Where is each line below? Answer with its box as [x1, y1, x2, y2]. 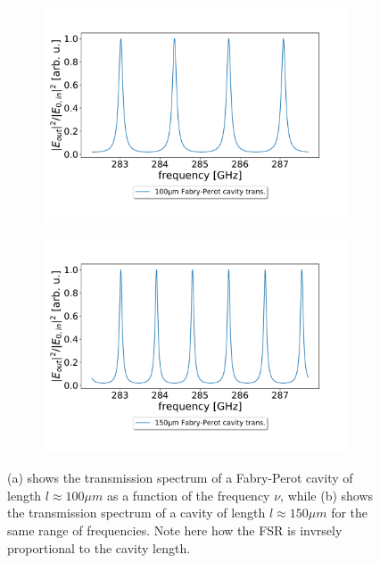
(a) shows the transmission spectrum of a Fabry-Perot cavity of [7, 468, 353, 487]
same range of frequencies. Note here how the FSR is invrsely [7, 521, 343, 540]
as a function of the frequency [106, 485, 270, 504]
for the [331, 503, 368, 522]
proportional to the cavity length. [7, 538, 191, 557]
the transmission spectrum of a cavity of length [7, 503, 266, 522]
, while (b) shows [280, 485, 374, 504]
